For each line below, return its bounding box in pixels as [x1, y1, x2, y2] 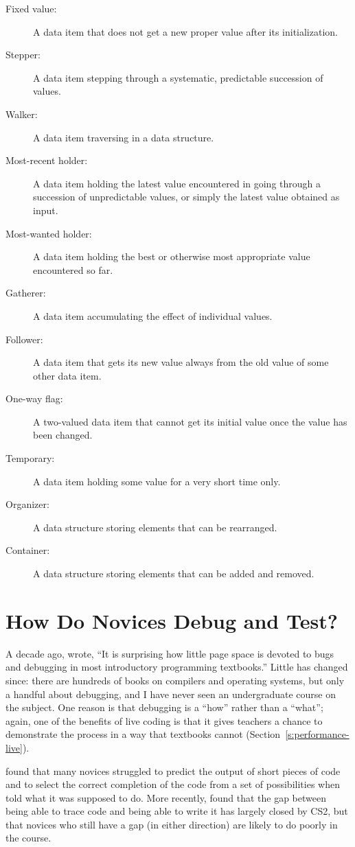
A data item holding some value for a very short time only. [33, 474, 281, 488]
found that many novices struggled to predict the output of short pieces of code [5, 763, 341, 778]
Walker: [5, 106, 38, 121]
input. [33, 202, 58, 217]
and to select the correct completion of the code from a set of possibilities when [5, 777, 340, 791]
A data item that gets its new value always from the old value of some [33, 355, 329, 369]
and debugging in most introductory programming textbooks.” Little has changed [5, 660, 348, 674]
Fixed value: [5, 1, 57, 15]
